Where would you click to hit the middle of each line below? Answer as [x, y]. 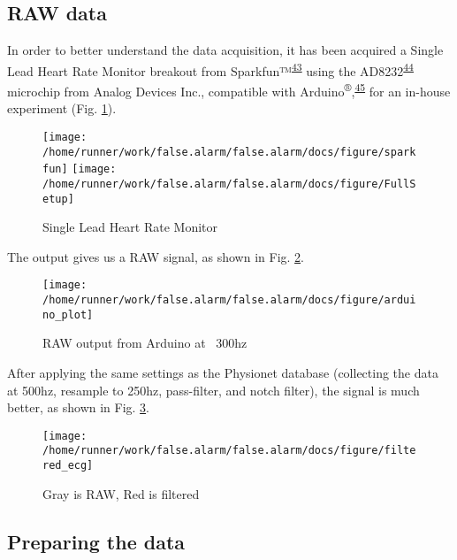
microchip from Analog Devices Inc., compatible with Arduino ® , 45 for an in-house [229, 90]
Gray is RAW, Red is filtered [121, 493]
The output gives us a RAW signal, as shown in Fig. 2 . [156, 256]
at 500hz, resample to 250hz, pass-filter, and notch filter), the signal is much [213, 390]
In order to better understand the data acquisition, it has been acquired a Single [225, 50]
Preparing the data [96, 541]
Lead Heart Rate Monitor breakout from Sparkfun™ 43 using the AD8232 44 [210, 69]
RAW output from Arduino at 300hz [145, 343]
